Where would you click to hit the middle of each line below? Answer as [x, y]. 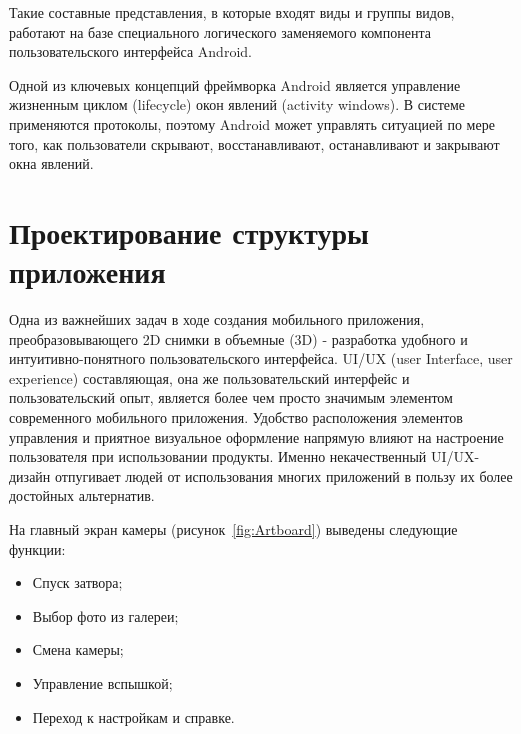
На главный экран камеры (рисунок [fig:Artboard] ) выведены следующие [233, 529]
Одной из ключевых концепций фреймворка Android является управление [235, 84]
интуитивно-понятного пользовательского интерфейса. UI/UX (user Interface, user [261, 358]
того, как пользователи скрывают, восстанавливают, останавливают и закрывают [254, 143]
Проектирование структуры [189, 231]
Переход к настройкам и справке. [133, 716]
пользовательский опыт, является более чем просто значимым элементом [231, 397]
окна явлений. [51, 163]
